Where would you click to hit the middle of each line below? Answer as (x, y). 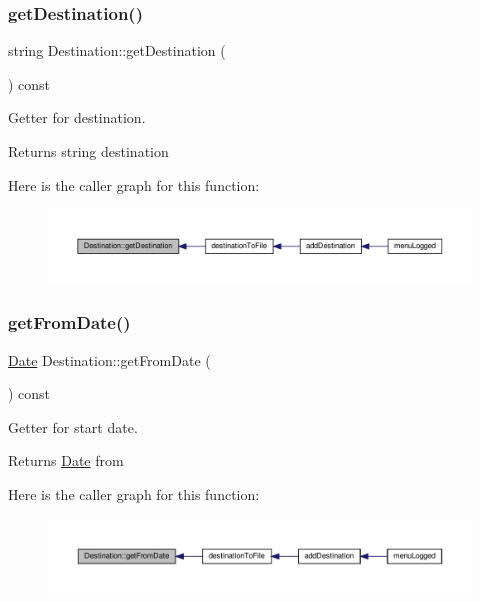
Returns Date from (66, 460)
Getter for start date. (73, 426)
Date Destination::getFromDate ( (109, 359)
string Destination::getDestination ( (117, 50)
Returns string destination (88, 151)
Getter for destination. (77, 117)
